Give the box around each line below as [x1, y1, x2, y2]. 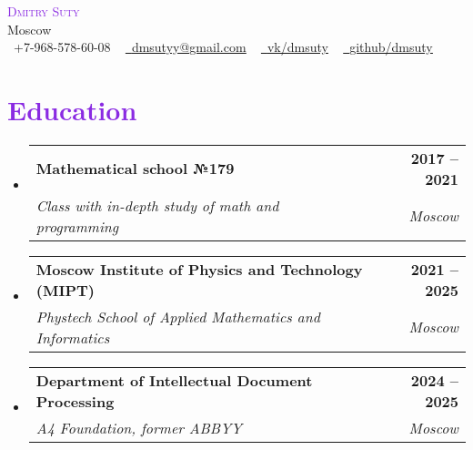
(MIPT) [35, 279, 95, 301]
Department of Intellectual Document [35, 369, 313, 391]
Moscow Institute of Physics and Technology [35, 258, 363, 280]
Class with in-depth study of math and [35, 194, 279, 216]
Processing [35, 390, 115, 412]
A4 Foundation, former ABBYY [35, 416, 242, 438]
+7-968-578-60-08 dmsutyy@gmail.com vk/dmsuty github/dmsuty [13, 37, 433, 56]
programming [35, 215, 119, 237]
